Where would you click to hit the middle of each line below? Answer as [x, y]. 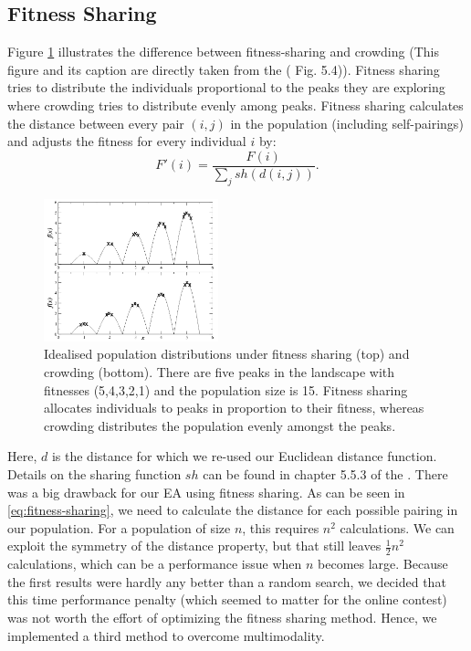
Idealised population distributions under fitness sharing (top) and [227, 354]
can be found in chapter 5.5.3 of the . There [325, 473]
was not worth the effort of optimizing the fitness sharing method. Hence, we [222, 617]
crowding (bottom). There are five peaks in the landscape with [220, 371]
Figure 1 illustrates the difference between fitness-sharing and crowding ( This [223, 52]
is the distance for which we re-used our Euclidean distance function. [244, 456]
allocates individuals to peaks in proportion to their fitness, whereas [234, 408]
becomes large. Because [383, 564]
